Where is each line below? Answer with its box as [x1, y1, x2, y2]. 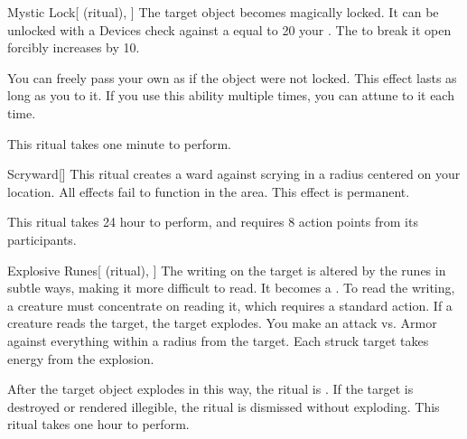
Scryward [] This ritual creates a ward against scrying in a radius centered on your [7, 164, 461, 183]
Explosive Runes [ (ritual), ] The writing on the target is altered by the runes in [7, 260, 446, 279]
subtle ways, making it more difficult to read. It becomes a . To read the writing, [7, 278, 455, 297]
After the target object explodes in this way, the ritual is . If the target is [7, 379, 414, 398]
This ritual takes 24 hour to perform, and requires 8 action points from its [7, 212, 418, 231]
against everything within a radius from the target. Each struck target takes [7, 331, 429, 350]
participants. [7, 229, 77, 248]
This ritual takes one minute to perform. [7, 134, 231, 153]
